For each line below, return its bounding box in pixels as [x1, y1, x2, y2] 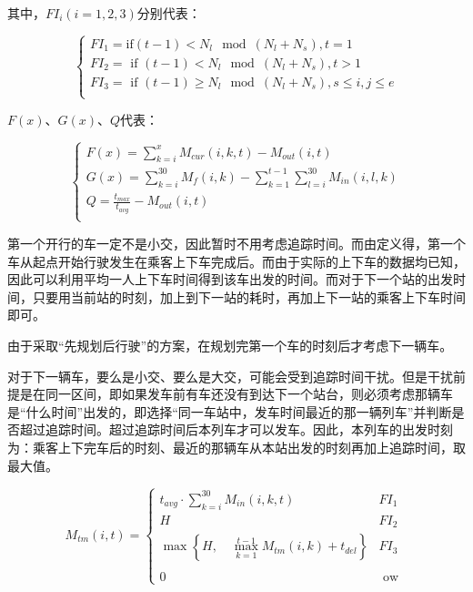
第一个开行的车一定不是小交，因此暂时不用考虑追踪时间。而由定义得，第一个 [7, 233, 466, 252]
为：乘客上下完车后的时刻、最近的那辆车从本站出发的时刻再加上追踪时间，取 [7, 437, 466, 456]
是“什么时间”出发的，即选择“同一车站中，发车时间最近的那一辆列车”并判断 [7, 402, 452, 421]
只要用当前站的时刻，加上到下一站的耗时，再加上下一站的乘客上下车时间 [32, 287, 466, 306]
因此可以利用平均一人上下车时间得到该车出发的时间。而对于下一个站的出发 [7, 270, 453, 289]
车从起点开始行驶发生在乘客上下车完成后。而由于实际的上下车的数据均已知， [7, 251, 466, 270]
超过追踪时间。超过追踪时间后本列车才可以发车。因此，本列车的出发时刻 [19, 420, 453, 439]
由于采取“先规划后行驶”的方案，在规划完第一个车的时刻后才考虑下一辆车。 [7, 335, 453, 354]
